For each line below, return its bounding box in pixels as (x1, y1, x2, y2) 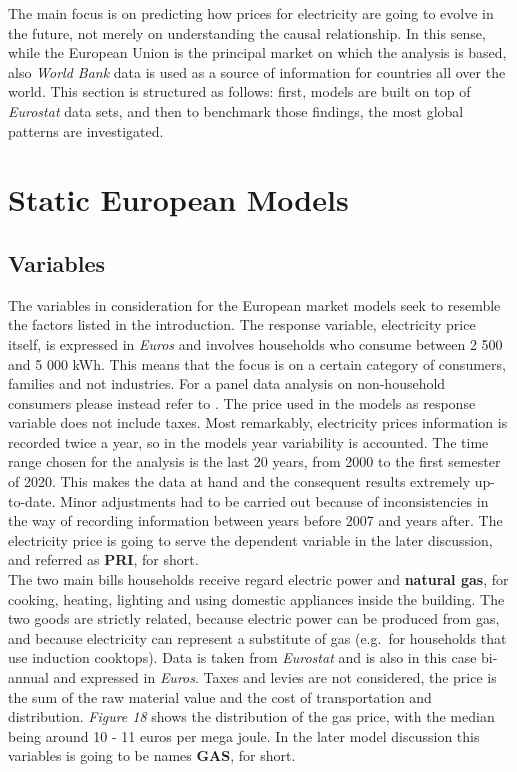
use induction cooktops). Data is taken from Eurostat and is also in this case (8, 647, 477, 668)
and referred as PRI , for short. (8, 549, 199, 570)
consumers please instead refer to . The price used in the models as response (8, 392, 476, 413)
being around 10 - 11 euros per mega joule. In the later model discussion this (8, 725, 480, 746)
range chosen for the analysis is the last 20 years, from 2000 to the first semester (8, 451, 501, 472)
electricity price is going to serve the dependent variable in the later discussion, (8, 529, 493, 550)
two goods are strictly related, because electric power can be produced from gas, (8, 608, 500, 629)
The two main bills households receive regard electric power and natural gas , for (8, 569, 509, 590)
